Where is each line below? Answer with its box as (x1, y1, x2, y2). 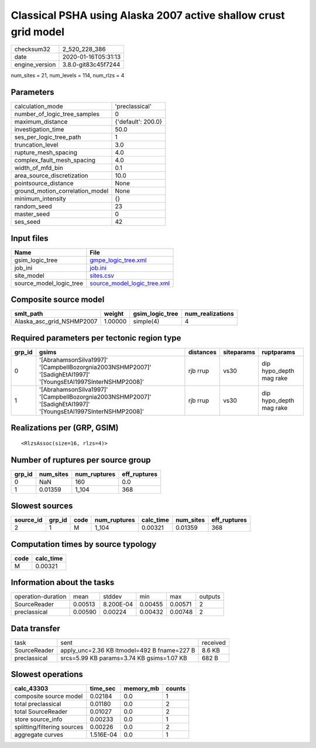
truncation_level (14, 141, 59, 149)
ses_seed (14, 217, 41, 226)
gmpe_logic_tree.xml (90, 256, 147, 264)
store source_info (14, 715, 63, 723)
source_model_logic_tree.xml (90, 279, 170, 287)
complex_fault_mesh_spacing (14, 156, 96, 164)
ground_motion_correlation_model (14, 187, 109, 195)
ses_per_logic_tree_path (14, 133, 81, 141)
